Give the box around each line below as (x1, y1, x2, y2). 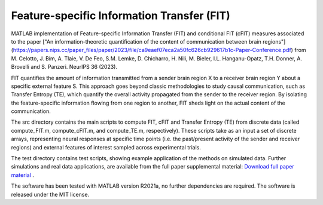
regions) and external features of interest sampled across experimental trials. (11, 143, 202, 151)
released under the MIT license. (11, 191, 90, 198)
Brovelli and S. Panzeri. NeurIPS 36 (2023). (11, 63, 118, 71)
